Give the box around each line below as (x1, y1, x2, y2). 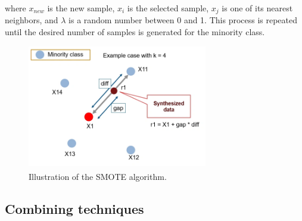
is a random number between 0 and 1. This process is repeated (69, 14, 298, 26)
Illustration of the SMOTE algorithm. (29, 170, 167, 182)
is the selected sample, (127, 2, 209, 14)
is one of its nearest (222, 2, 293, 14)
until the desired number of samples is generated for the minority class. (5, 26, 265, 38)
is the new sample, (47, 2, 115, 14)
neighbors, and (5, 14, 58, 26)
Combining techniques (5, 199, 144, 217)
